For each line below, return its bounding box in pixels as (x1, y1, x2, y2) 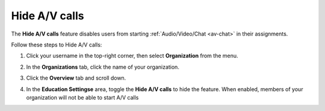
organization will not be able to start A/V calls (26, 94, 139, 101)
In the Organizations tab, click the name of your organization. (26, 63, 180, 71)
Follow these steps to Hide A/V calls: (11, 41, 102, 48)
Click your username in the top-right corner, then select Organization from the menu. (26, 52, 238, 60)
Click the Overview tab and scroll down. (26, 74, 126, 81)
